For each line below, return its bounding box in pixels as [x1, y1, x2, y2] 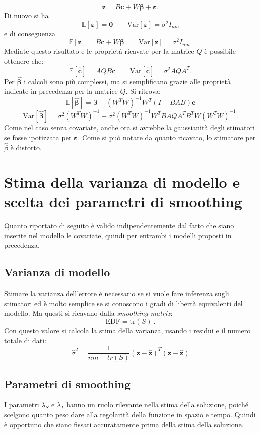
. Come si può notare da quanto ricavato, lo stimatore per [78, 132, 256, 142]
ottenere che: [4, 55, 44, 66]
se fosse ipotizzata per [4, 132, 72, 142]
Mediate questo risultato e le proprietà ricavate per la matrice [4, 46, 194, 56]
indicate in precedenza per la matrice [4, 86, 118, 96]
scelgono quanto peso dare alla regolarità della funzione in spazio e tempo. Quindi [4, 409, 256, 420]
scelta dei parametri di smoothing [4, 191, 242, 212]
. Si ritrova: [125, 86, 161, 96]
